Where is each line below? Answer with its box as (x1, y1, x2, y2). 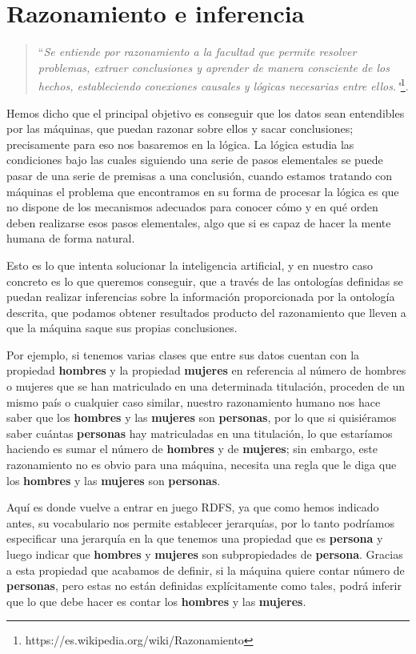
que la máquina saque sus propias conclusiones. (6, 319, 238, 336)
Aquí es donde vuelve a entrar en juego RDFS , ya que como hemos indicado (6, 499, 379, 516)
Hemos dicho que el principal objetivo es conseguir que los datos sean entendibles (6, 104, 405, 121)
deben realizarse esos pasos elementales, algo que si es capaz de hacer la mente (6, 214, 391, 231)
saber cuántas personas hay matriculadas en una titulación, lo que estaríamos (6, 424, 393, 441)
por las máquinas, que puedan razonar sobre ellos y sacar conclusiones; (6, 120, 354, 137)
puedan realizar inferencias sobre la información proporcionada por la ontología (6, 288, 395, 305)
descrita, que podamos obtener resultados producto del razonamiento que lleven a (6, 303, 406, 320)
